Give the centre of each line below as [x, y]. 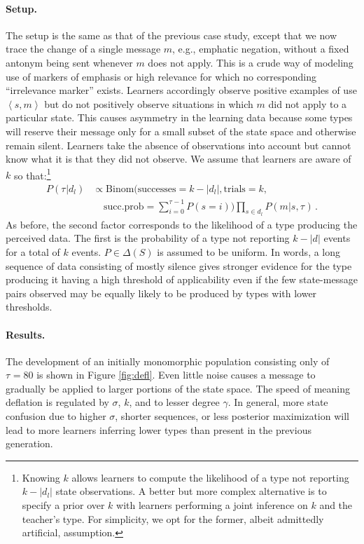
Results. [26, 334]
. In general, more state [278, 402]
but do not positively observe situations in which [149, 103]
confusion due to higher [56, 416]
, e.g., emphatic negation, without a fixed [261, 49]
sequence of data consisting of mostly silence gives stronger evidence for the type [179, 265]
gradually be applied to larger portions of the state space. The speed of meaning [178, 388]
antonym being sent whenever [69, 62]
